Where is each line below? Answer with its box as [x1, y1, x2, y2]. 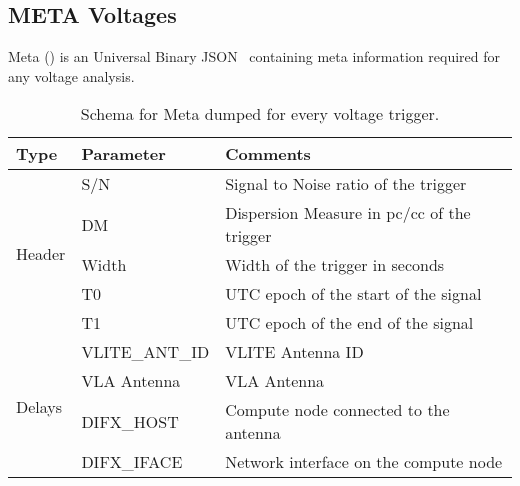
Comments [225, 142, 311, 166]
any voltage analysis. [8, 65, 135, 86]
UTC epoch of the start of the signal [225, 282, 482, 306]
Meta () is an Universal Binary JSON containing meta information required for [8, 46, 500, 67]
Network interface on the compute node [225, 450, 503, 474]
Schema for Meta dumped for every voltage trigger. [80, 102, 440, 126]
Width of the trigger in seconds [225, 253, 445, 277]
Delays [16, 395, 63, 419]
